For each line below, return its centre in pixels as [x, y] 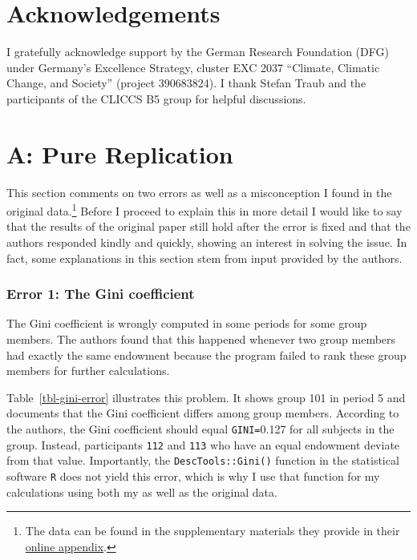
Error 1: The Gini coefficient [101, 294]
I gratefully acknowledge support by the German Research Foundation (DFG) [198, 52]
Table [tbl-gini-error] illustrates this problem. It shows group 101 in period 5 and [206, 397]
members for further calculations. [88, 371]
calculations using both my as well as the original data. [142, 492]
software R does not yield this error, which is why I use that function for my [193, 476]
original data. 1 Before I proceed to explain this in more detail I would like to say [204, 209]
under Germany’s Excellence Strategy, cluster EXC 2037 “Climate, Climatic [193, 67]
